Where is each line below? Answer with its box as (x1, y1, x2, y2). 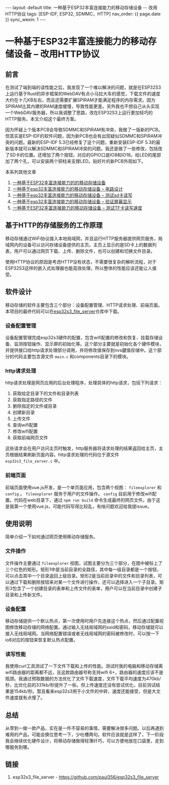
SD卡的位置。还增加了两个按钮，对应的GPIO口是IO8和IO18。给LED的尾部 (9, 152, 161, 158)
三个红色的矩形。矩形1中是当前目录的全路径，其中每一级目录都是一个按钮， (5, 566, 161, 572)
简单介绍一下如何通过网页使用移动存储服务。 (5, 534, 98, 540)
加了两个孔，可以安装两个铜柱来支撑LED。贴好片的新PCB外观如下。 (5, 158, 146, 164)
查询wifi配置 (12, 422, 38, 428)
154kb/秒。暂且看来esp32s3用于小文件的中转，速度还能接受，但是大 (14, 688, 156, 695)
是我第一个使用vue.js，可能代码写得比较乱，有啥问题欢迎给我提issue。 (5, 503, 152, 509)
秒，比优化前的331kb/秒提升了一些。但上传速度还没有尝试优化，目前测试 (5, 682, 156, 688)
